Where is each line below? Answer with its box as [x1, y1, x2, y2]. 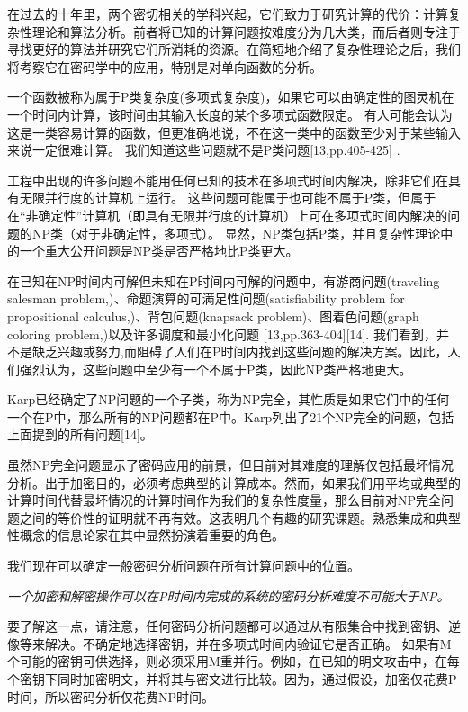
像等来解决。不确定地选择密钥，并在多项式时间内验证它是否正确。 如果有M [7, 634, 452, 653]
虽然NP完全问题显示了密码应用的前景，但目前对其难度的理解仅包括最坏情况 [7, 455, 454, 474]
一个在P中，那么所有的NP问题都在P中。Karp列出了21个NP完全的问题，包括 [7, 407, 454, 426]
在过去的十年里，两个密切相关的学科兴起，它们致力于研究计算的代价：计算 [7, 5, 448, 23]
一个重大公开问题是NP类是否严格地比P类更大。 [19, 241, 299, 260]
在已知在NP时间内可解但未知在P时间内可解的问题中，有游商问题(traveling [7, 271, 440, 290]
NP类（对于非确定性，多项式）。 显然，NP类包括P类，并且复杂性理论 [31, 223, 441, 242]
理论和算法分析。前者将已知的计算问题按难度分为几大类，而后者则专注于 [31, 22, 461, 41]
